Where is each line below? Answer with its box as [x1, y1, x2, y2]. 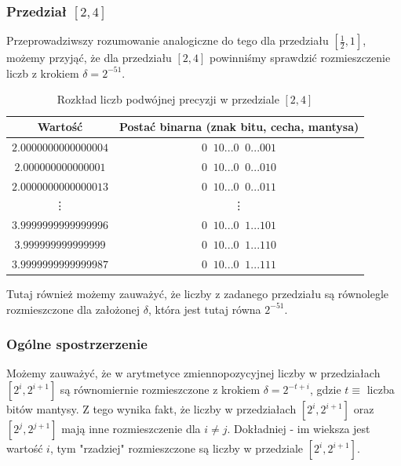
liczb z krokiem [6, 64, 79, 81]
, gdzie [310, 381, 341, 397]
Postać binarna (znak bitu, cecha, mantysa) [118, 118, 359, 134]
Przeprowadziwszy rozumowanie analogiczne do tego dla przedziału [6, 32, 329, 49]
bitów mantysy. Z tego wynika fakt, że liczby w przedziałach [6, 401, 297, 417]
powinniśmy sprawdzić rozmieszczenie [210, 49, 391, 66]
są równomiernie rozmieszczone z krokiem [60, 381, 261, 397]
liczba [366, 381, 395, 397]
